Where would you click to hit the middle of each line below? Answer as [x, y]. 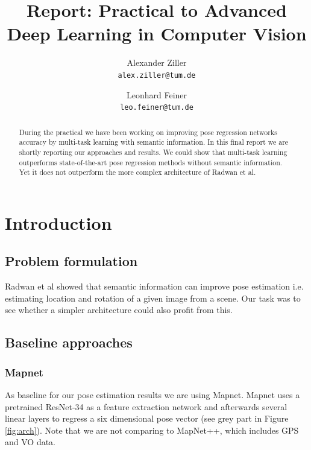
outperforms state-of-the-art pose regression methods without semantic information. [151, 162]
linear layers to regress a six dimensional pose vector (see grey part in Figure [147, 418]
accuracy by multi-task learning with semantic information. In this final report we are [154, 142]
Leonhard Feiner [157, 94]
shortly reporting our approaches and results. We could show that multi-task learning [153, 152]
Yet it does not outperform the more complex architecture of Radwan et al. [137, 172]
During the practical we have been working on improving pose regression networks [148, 132]
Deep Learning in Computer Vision [157, 33]
